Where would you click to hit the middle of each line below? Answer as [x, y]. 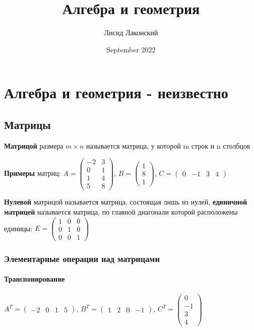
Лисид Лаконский [131, 32]
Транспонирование [35, 279]
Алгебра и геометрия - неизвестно [116, 92]
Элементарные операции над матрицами [82, 258]
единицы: [18, 228]
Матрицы [27, 124]
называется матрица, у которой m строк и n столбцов [168, 145]
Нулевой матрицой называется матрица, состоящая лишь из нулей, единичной [126, 202]
